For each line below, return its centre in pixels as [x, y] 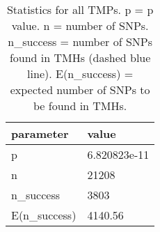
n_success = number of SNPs [80, 41]
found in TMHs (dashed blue [80, 57]
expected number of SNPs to [80, 90]
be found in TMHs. [80, 106]
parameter [40, 133]
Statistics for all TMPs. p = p [80, 9]
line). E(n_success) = [80, 74]
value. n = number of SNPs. [80, 25]
